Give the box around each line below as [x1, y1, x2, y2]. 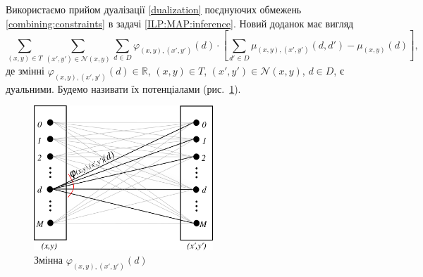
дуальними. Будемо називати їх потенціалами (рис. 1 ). [6, 81, 241, 96]
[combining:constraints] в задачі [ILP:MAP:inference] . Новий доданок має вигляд [6, 15, 354, 30]
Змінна [34, 252, 63, 267]
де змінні [6, 63, 44, 77]
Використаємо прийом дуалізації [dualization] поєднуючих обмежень [6, 2, 302, 16]
